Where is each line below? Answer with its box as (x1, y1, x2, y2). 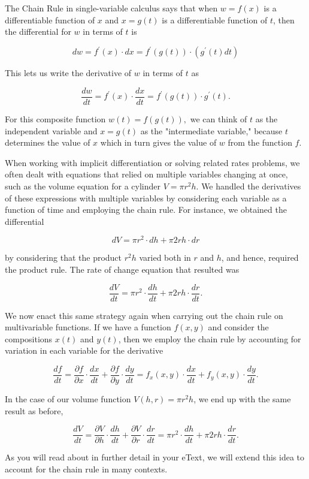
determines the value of (5, 136, 90, 149)
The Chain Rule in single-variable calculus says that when (5, 2, 218, 14)
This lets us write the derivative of (5, 67, 132, 79)
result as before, (5, 404, 63, 417)
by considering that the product (5, 251, 122, 264)
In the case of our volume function (5, 393, 131, 405)
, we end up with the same (193, 393, 291, 405)
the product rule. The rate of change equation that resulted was (5, 263, 240, 275)
